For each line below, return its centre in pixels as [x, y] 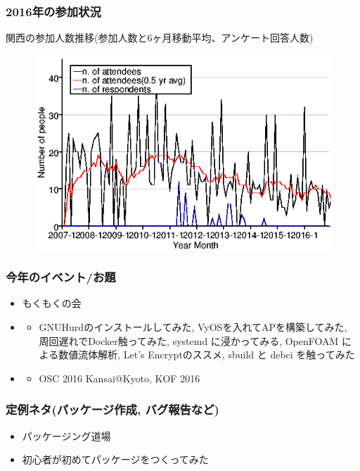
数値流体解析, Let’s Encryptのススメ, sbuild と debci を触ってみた [207, 354]
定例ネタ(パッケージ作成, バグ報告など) [112, 409]
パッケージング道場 [66, 435]
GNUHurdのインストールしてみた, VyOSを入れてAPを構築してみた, [193, 327]
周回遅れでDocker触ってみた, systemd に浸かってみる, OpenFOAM [189, 340]
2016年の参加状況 [53, 11]
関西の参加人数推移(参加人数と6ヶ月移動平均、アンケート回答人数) [160, 38]
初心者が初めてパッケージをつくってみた [115, 459]
